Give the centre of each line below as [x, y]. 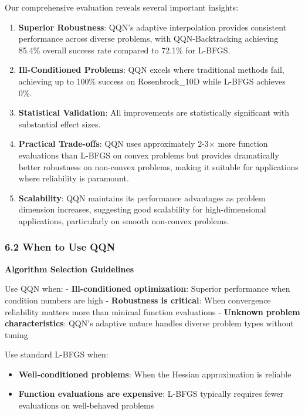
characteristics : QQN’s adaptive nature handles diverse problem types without [149, 323]
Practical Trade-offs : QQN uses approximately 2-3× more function [143, 144]
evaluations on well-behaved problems [86, 405]
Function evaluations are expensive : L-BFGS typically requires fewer [151, 394]
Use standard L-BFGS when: [57, 354]
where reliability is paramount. [74, 178]
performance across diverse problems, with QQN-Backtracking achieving [148, 38]
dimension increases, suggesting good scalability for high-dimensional [142, 209]
